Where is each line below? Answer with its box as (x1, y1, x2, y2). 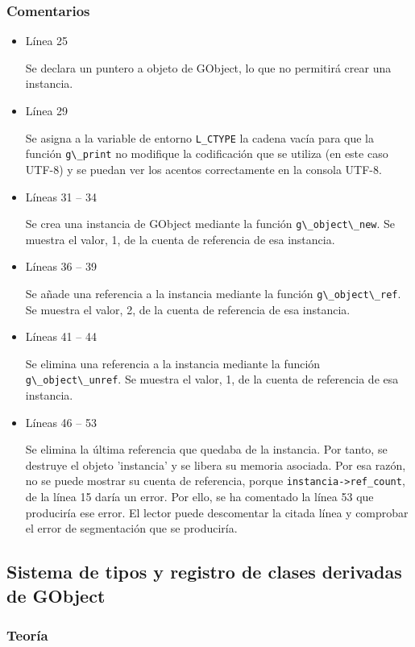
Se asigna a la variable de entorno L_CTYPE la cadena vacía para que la (25, 129, 374, 146)
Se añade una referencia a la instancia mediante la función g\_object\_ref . (25, 284, 401, 301)
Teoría (6, 624, 48, 645)
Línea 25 (25, 32, 68, 49)
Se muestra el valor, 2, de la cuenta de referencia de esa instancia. (25, 301, 351, 317)
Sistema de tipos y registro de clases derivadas (6, 559, 402, 584)
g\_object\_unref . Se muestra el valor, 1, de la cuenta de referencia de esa (25, 371, 399, 388)
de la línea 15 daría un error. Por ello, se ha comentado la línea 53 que (25, 488, 374, 505)
